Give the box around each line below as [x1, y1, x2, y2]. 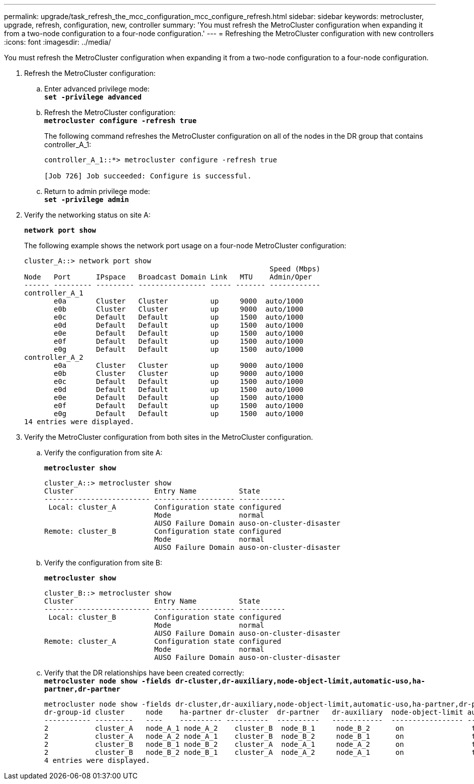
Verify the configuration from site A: [44, 448, 163, 457]
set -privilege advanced [44, 93, 142, 101]
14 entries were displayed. [24, 418, 135, 426]
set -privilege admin [44, 195, 129, 204]
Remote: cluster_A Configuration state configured [44, 637, 282, 645]
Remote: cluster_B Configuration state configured [44, 527, 282, 535]
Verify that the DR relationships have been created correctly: [44, 668, 245, 677]
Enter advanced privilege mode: [44, 84, 150, 93]
